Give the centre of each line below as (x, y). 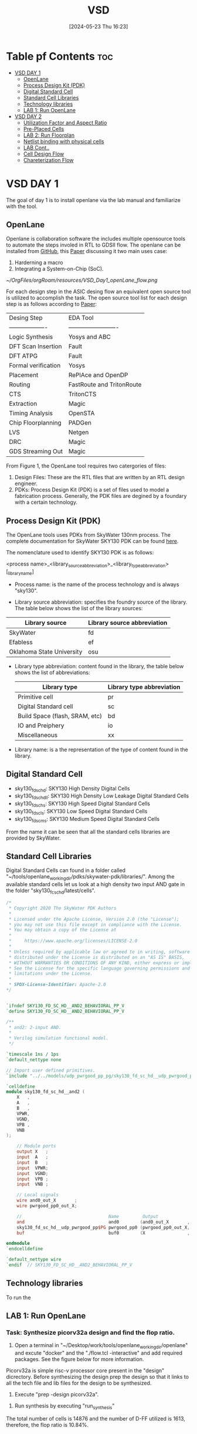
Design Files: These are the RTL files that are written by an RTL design (99, 477)
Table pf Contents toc (60, 56)
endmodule (18, 1243)
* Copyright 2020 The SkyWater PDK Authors (62, 908)
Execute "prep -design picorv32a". (57, 1395)
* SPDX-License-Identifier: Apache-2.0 (57, 985)
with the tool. (22, 206)
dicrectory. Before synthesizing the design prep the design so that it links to (98, 1377)
